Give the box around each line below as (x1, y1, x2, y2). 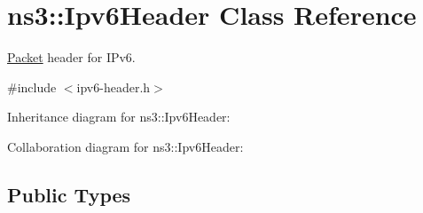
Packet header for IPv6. (7, 48, 136, 67)
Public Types (7, 180, 131, 208)
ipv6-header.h (76, 77, 151, 96)
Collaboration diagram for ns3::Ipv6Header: (7, 137, 244, 155)
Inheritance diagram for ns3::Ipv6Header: (7, 107, 231, 126)
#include (7, 77, 57, 96)
